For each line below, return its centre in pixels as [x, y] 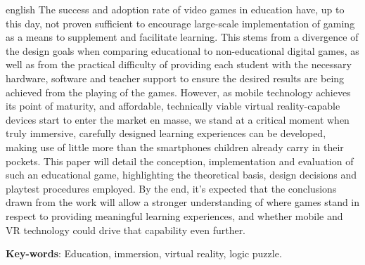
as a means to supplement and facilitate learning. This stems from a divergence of [182, 37]
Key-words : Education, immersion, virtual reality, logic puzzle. [144, 253]
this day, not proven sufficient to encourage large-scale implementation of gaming [180, 23]
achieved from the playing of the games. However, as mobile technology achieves [178, 92]
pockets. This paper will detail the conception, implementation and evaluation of [180, 161]
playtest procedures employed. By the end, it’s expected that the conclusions [171, 188]
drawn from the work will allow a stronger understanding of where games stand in [183, 202]
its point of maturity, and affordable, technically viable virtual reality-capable [173, 106]
